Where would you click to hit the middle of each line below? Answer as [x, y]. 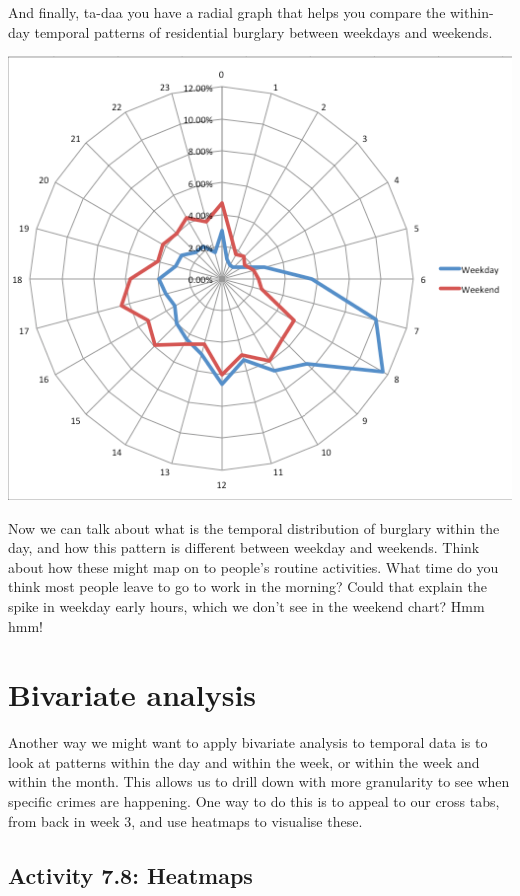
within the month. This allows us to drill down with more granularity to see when [259, 781]
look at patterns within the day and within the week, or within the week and [244, 761]
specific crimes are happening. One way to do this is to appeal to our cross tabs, [254, 801]
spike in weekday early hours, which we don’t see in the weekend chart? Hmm [246, 605]
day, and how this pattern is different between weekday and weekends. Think [244, 547]
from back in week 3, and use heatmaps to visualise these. [185, 820]
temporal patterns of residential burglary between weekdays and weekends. [263, 31]
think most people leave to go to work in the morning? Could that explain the [247, 586]
